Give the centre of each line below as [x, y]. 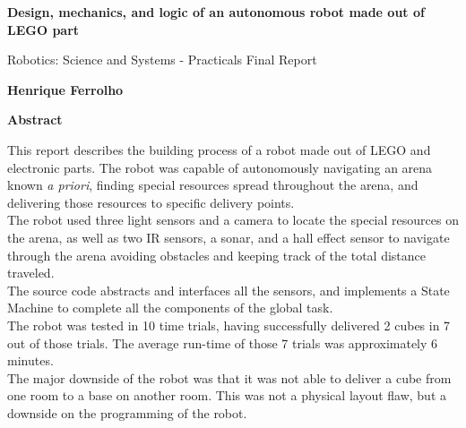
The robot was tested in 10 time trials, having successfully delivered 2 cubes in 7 [229, 325]
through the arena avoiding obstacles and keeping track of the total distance [217, 255]
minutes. [30, 360]
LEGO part [43, 29]
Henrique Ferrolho [65, 89]
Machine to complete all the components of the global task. [170, 308]
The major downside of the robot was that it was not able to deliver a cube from [229, 377]
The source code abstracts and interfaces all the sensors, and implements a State [229, 290]
